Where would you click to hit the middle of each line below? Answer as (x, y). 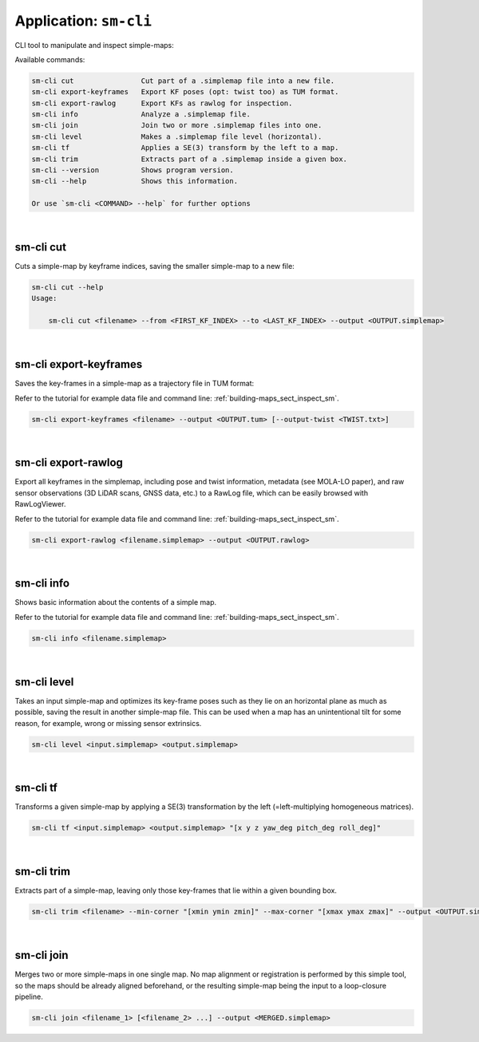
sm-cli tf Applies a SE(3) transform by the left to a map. (185, 148)
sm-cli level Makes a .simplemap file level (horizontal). (177, 136)
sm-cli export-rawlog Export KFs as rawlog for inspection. (162, 103)
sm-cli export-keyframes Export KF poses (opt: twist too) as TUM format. (185, 92)
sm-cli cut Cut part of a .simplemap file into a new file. (183, 81)
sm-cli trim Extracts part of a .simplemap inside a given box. (189, 159)
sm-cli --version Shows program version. (133, 170)
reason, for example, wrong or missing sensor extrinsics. (108, 723)
